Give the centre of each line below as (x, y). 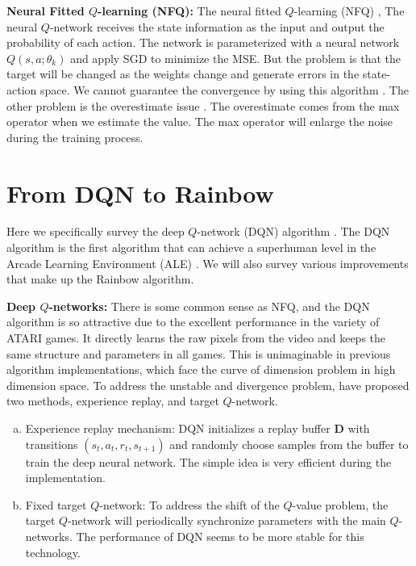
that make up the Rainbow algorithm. (100, 279)
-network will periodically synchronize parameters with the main (227, 520)
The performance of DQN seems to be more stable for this (220, 536)
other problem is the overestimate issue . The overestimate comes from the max (203, 105)
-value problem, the (340, 504)
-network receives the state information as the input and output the (217, 26)
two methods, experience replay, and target (113, 401)
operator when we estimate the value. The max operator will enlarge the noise (200, 122)
